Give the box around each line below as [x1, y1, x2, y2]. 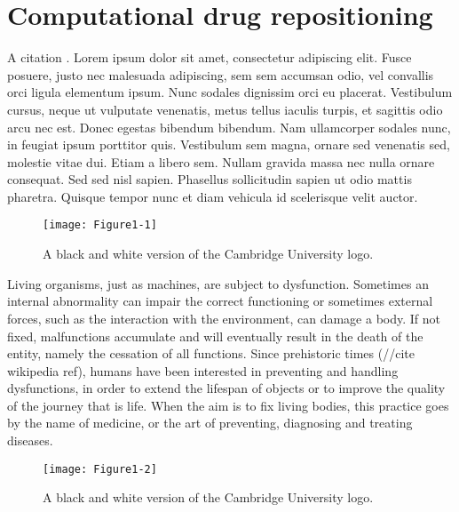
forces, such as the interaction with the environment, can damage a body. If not [7, 308, 441, 327]
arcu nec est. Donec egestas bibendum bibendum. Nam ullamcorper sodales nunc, [7, 117, 451, 136]
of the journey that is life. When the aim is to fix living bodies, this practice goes [7, 396, 449, 414]
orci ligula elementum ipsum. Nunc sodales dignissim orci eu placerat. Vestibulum [7, 83, 453, 101]
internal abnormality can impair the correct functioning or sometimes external [7, 292, 433, 310]
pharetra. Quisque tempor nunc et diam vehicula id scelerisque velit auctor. [7, 187, 418, 205]
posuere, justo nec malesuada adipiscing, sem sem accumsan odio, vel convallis [7, 65, 434, 84]
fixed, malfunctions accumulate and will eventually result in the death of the [7, 326, 423, 345]
